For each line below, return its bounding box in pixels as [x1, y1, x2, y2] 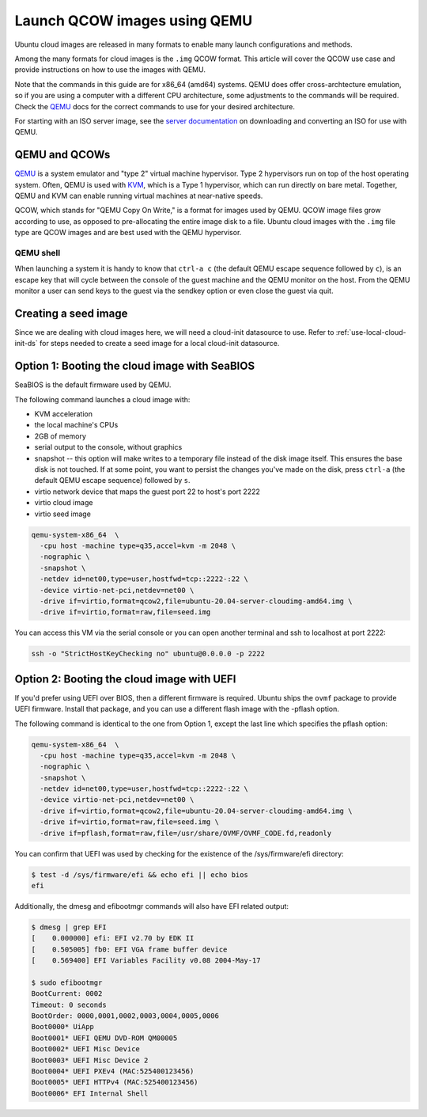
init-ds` [14, 339, 39, 348]
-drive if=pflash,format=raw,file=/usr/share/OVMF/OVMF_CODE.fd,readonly [40, 828, 332, 838]
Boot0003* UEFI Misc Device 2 [31, 1055, 149, 1065]
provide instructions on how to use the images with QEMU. [14, 65, 206, 74]
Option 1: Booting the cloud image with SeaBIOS [14, 359, 255, 373]
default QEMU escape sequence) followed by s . [34, 476, 191, 485]
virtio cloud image [34, 498, 93, 507]
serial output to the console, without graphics [34, 443, 183, 452]
